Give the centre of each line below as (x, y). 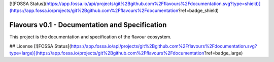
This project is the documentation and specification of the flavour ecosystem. (91, 37)
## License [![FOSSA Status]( (40, 46)
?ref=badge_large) (223, 53)
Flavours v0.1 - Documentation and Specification (88, 25)
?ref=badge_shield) (198, 10)
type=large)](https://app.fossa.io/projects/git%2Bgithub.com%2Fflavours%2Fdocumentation (107, 53)
